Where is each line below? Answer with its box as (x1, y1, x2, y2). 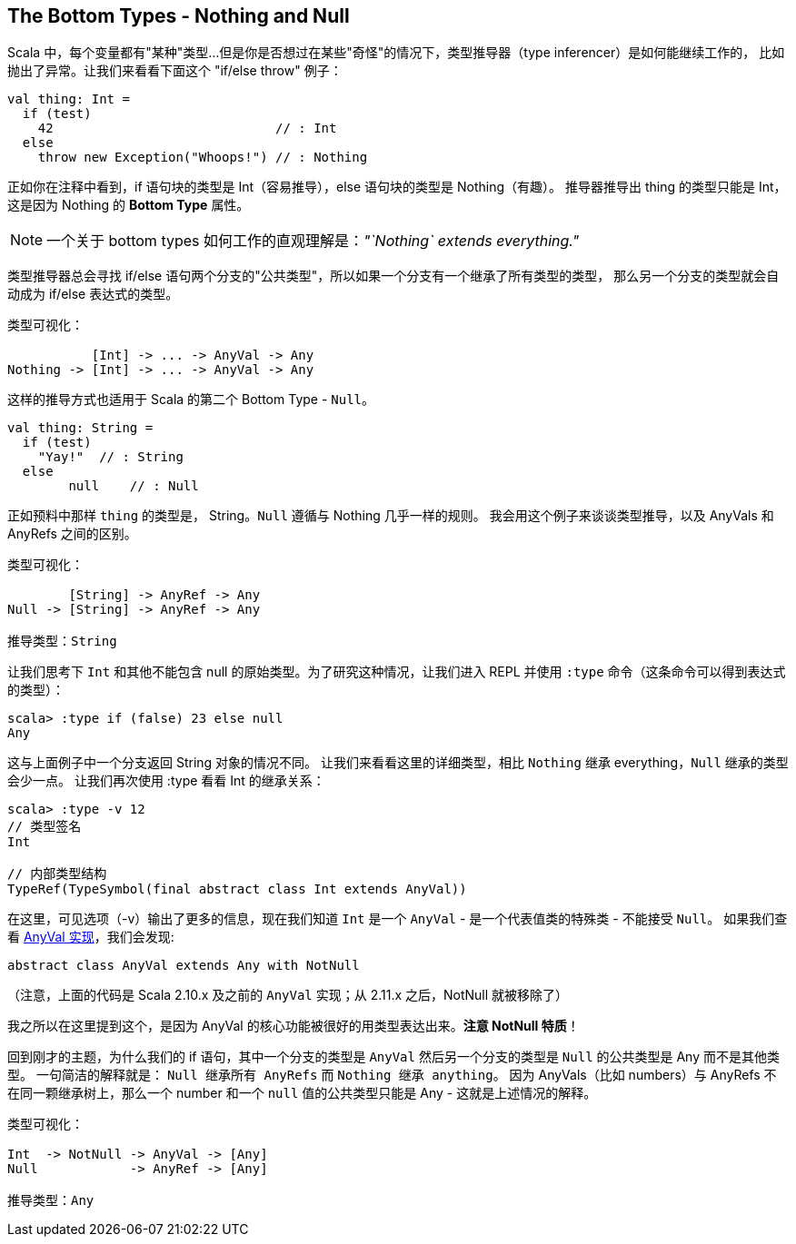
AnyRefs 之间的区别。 (7, 526, 137, 542)
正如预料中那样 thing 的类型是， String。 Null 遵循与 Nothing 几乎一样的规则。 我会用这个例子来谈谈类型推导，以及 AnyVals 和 (7, 508, 774, 524)
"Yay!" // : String (37, 449, 184, 465)
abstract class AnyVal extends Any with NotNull (7, 958, 360, 973)
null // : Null (68, 479, 199, 494)
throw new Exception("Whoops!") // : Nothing (37, 150, 368, 165)
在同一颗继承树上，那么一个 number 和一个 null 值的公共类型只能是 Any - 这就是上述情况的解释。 (7, 1085, 597, 1101)
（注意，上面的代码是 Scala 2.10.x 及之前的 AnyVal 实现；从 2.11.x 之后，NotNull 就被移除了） (7, 987, 569, 1003)
